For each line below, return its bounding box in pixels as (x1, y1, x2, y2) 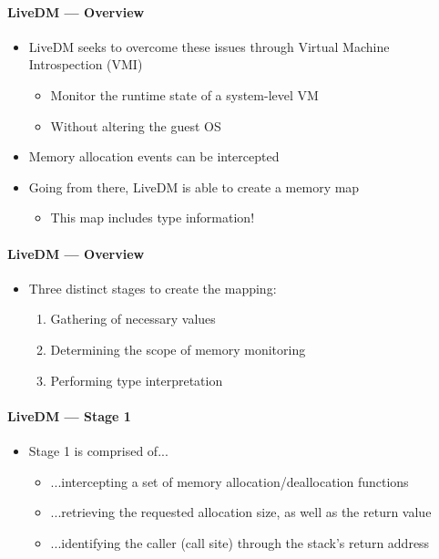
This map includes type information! (50, 208, 255, 227)
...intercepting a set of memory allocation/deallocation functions (50, 471, 409, 491)
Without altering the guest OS (50, 116, 221, 135)
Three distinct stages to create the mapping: (28, 278, 277, 297)
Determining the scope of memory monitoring (50, 339, 306, 358)
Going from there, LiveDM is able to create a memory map (28, 177, 360, 196)
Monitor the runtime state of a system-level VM (50, 85, 319, 104)
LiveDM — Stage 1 (7, 406, 131, 425)
